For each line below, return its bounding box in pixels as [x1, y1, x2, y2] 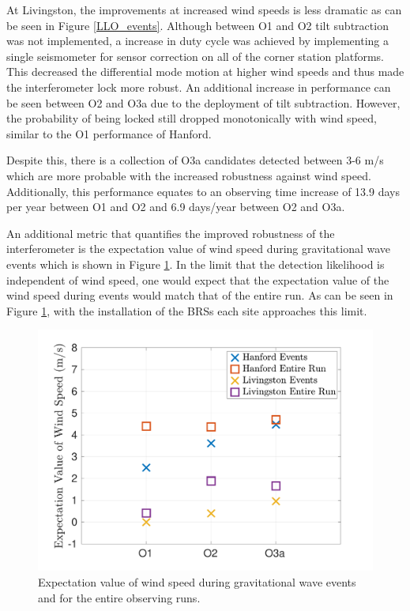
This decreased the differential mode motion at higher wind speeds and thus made [6, 63, 404, 80]
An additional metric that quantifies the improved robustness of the [6, 224, 335, 241]
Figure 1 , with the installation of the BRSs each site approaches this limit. [6, 302, 367, 319]
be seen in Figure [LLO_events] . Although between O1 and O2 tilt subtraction [6, 17, 389, 33]
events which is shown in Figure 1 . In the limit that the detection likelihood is [6, 255, 385, 272]
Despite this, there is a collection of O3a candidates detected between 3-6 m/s [6, 152, 384, 168]
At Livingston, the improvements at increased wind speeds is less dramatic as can [6, 2, 402, 17]
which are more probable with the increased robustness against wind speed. [6, 167, 371, 183]
